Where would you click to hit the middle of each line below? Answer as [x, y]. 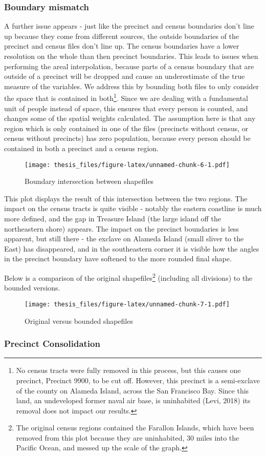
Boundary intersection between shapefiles [89, 181]
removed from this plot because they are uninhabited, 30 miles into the [128, 437]
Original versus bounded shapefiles [79, 320]
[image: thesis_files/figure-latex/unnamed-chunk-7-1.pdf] [127, 304]
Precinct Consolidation [52, 344]
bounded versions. [32, 288]
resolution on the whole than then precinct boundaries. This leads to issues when [131, 56]
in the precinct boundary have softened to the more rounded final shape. [118, 258]
